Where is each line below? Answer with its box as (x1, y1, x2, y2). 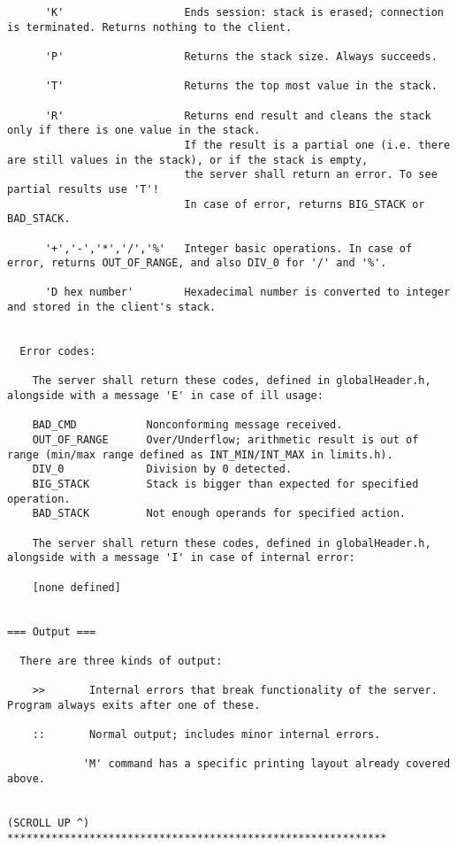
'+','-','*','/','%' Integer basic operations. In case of (44, 242, 413, 255)
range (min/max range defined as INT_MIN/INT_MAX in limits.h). (7, 448, 393, 461)
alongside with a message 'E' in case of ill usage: (7, 389, 324, 403)
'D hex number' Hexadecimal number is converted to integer (44, 286, 451, 299)
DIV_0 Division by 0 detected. (32, 463, 293, 476)
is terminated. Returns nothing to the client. (7, 20, 293, 34)
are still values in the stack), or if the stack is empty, (7, 153, 369, 166)
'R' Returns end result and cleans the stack (44, 109, 431, 122)
